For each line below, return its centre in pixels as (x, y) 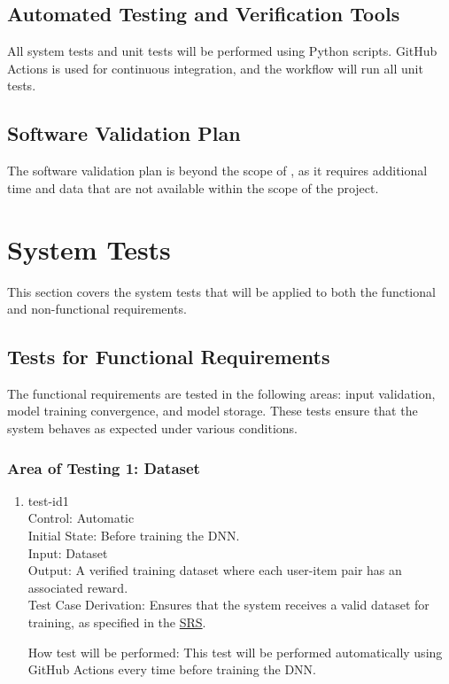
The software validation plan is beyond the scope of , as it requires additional (217, 171)
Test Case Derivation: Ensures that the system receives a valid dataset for (228, 605)
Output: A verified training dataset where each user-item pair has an (215, 570)
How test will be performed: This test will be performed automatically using (235, 652)
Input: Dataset (68, 552)
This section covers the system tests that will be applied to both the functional (221, 291)
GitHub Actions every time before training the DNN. (172, 669)
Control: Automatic (81, 518)
